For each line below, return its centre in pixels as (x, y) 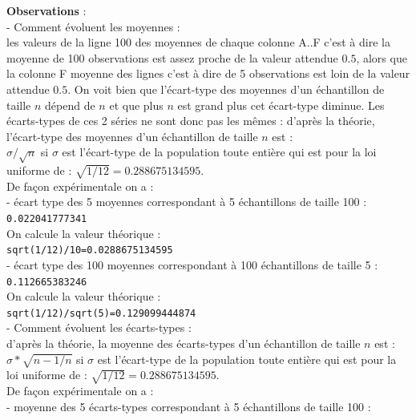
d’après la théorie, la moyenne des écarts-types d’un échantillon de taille (184, 343)
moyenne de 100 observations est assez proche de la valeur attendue (172, 57)
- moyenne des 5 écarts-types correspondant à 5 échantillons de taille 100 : (189, 406)
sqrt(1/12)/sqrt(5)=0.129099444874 (101, 313)
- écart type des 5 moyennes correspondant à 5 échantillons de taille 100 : (187, 202)
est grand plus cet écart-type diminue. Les (281, 105)
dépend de (70, 105)
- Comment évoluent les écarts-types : (99, 327)
